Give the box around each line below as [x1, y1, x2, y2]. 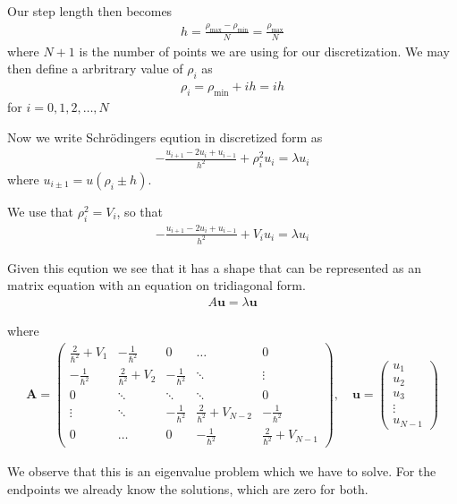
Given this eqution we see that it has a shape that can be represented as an [7, 258, 421, 277]
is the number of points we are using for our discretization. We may [79, 41, 450, 60]
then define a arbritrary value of [7, 59, 183, 78]
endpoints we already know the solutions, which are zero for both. [7, 479, 368, 498]
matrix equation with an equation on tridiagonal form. [7, 276, 306, 295]
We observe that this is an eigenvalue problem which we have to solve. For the [7, 462, 436, 481]
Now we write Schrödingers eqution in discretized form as [7, 127, 323, 146]
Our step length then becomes [7, 2, 173, 20]
